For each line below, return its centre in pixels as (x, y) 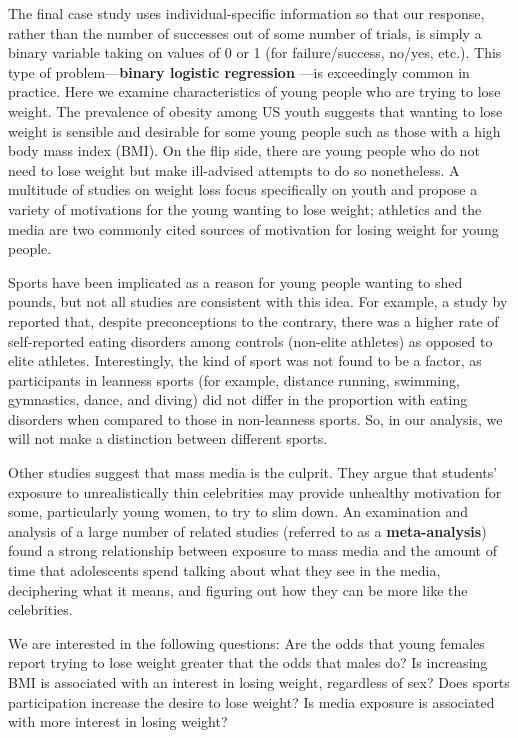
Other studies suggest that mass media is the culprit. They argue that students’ (253, 472)
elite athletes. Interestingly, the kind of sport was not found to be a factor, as (245, 360)
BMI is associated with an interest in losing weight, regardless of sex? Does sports (259, 682)
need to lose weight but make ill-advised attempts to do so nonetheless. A (234, 169)
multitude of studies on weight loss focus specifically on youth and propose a (243, 189)
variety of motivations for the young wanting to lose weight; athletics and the (245, 208)
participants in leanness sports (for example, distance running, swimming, (234, 379)
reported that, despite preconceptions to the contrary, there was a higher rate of (253, 320)
